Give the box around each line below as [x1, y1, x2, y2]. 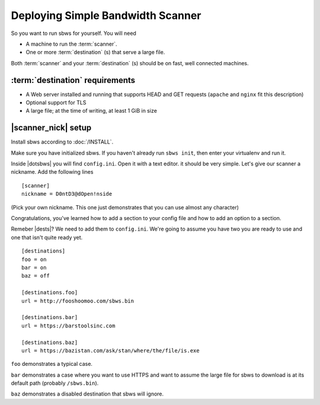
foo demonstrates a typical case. [11, 361, 93, 368]
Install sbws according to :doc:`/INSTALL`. [11, 138, 114, 145]
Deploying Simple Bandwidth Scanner [11, 9, 201, 22]
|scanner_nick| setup [11, 123, 92, 133]
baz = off [21, 273, 50, 279]
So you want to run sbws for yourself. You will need [11, 30, 136, 37]
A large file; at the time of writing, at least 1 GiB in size [25, 107, 157, 114]
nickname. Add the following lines [11, 168, 94, 176]
